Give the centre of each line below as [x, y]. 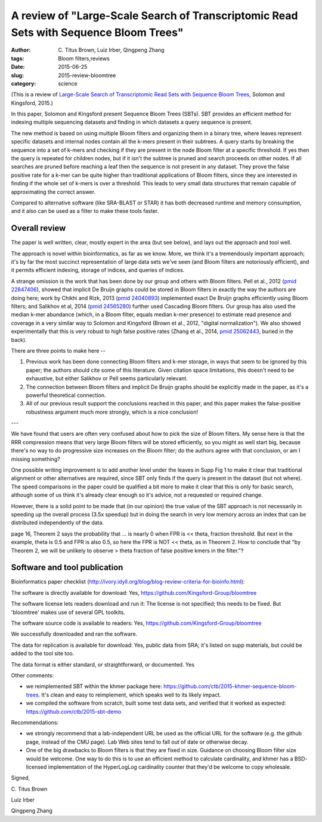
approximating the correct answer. [53, 192]
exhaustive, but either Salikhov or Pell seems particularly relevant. [107, 378]
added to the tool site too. [43, 653]
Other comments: [32, 675]
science [68, 83]
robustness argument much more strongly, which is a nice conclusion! [112, 412]
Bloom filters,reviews [84, 58]
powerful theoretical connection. [66, 395]
